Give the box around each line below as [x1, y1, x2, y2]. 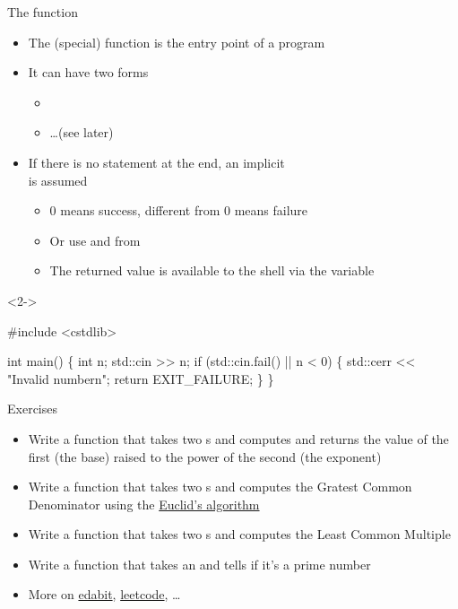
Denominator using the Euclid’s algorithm [28, 494, 260, 513]
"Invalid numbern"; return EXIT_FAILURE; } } [7, 369, 274, 387]
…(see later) [49, 123, 114, 142]
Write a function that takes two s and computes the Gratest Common [28, 477, 412, 496]
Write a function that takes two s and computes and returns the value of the [28, 429, 449, 448]
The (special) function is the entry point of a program [28, 32, 325, 51]
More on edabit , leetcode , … [28, 585, 181, 604]
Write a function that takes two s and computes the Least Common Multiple [28, 525, 451, 544]
